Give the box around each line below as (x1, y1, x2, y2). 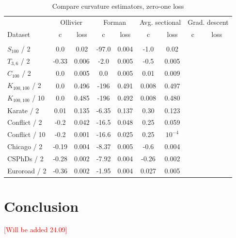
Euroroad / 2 (7, 165, 47, 175)
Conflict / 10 (7, 129, 46, 139)
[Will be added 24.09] (4, 224, 67, 235)
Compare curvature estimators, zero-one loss (52, 1, 184, 11)
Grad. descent (188, 17, 229, 27)
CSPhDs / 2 (7, 153, 44, 163)
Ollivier (60, 17, 82, 27)
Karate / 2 (7, 105, 39, 115)
